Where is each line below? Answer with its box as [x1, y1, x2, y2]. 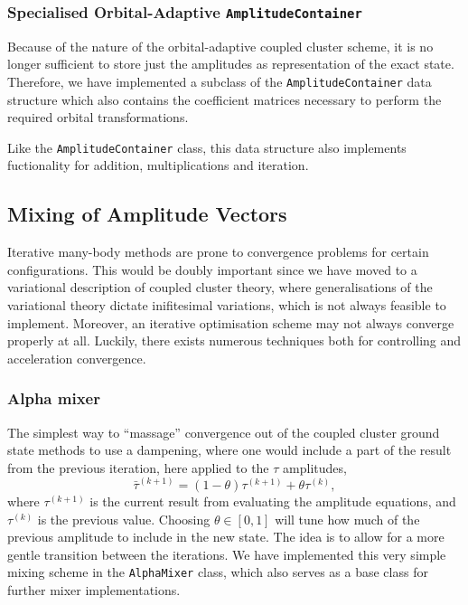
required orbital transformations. [7, 108, 189, 127]
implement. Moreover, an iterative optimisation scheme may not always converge [7, 313, 454, 332]
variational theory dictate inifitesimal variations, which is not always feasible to [7, 296, 446, 315]
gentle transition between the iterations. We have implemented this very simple [7, 544, 446, 563]
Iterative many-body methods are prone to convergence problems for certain [7, 242, 429, 261]
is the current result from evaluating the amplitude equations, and [89, 492, 456, 511]
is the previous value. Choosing [37, 509, 211, 528]
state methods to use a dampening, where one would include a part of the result [7, 440, 452, 459]
